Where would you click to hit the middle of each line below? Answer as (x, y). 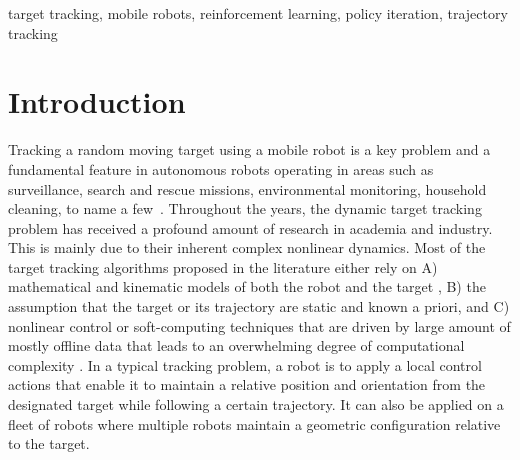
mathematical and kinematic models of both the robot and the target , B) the (247, 286)
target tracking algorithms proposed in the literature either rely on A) (223, 266)
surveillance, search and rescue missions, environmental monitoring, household (247, 188)
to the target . (49, 443)
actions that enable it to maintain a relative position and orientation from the (247, 384)
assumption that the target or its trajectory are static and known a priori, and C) (259, 306)
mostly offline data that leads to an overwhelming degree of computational (236, 345)
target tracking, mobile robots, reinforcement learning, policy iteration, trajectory (258, 13)
